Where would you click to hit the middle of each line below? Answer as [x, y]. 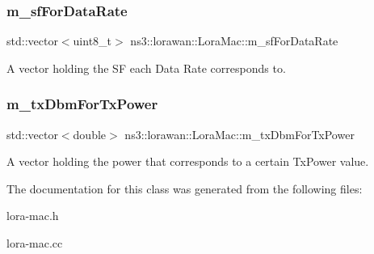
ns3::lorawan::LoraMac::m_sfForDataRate [234, 41]
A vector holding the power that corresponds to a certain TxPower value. [188, 161]
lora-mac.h [33, 216]
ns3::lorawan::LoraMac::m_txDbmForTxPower [240, 134]
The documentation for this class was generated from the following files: [185, 188]
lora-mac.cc [35, 243]
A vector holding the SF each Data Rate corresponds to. [146, 68]
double [90, 134]
